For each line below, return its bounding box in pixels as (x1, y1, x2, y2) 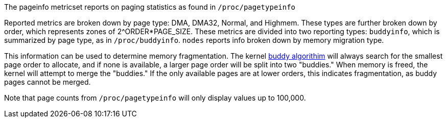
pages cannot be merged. (4, 78, 91, 86)
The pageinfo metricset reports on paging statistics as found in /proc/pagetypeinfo (4, 3, 296, 11)
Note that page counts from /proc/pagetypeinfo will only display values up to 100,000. (4, 93, 306, 102)
